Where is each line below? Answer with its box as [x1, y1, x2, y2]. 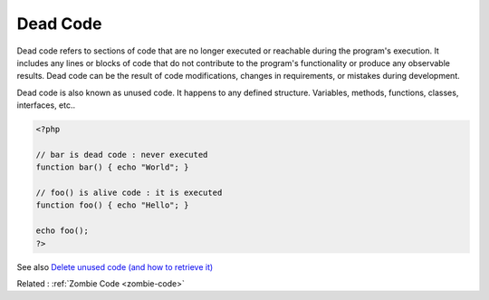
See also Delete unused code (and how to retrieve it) [16, 261, 214, 272]
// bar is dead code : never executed [35, 150, 208, 160]
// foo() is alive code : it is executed [35, 188, 223, 198]
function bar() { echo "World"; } [35, 162, 189, 172]
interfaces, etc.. [16, 100, 76, 111]
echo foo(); [35, 226, 90, 236]
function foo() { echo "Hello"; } [35, 200, 189, 210]
